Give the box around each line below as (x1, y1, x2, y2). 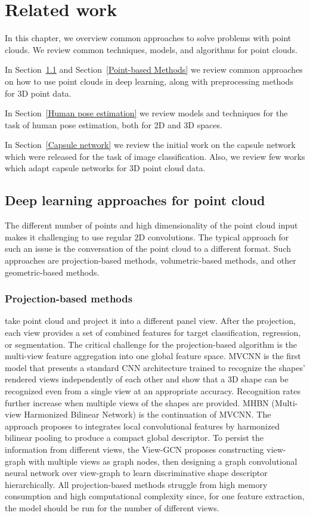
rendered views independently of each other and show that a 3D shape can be (5, 373, 289, 385)
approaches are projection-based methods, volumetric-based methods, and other (5, 254, 296, 267)
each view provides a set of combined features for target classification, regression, (5, 326, 301, 339)
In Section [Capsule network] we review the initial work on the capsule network (5, 138, 296, 151)
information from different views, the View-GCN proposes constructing (5, 443, 264, 455)
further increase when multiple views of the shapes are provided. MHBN (5, 396, 269, 409)
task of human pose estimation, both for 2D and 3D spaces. (5, 118, 222, 131)
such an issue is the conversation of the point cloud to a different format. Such (5, 242, 291, 255)
